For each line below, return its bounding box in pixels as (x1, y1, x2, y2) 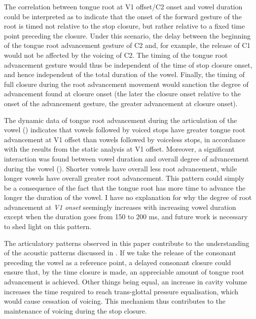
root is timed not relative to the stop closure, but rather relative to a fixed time (4, 21, 245, 31)
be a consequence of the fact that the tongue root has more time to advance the (4, 182, 246, 193)
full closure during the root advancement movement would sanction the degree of (4, 79, 249, 89)
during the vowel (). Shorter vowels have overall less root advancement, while (4, 163, 237, 173)
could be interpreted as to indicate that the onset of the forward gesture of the (4, 11, 242, 21)
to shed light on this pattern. (4, 221, 92, 232)
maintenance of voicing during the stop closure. (4, 305, 147, 316)
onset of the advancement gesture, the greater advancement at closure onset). (4, 98, 238, 108)
